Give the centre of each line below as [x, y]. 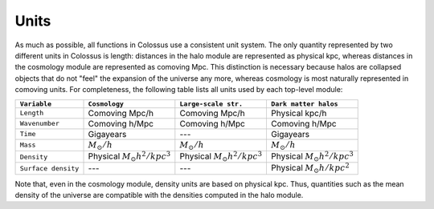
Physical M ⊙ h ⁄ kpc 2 [310, 168]
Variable [36, 104]
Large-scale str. [211, 104]
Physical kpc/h [299, 113]
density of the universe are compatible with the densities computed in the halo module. [159, 195]
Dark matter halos [304, 104]
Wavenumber [40, 123]
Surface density [49, 168]
